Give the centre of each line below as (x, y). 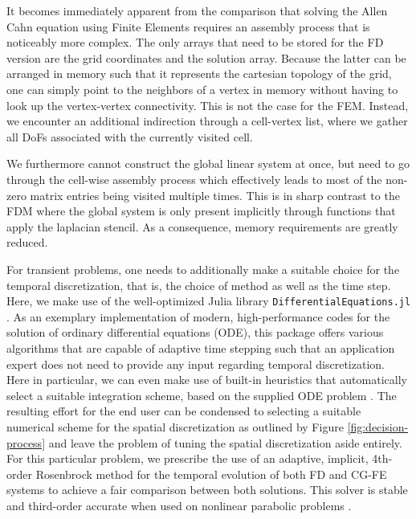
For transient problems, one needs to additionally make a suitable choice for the (203, 269)
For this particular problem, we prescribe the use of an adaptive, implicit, (188, 458)
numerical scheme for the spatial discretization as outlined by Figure (175, 426)
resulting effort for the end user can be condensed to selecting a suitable (184, 411)
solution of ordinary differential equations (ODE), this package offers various (195, 332)
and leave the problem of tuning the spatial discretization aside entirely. (225, 442)
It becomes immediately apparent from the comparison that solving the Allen (197, 10)
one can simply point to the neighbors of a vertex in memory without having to (202, 89)
